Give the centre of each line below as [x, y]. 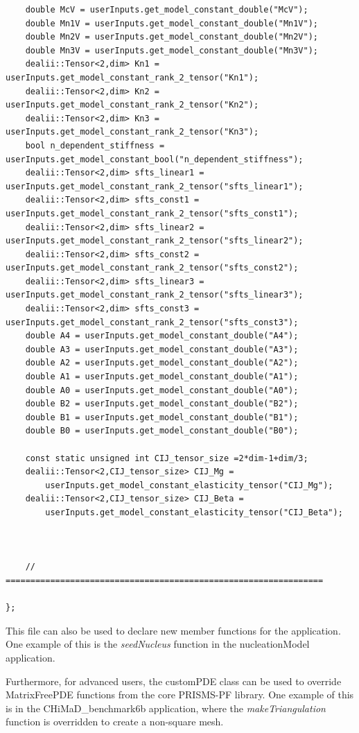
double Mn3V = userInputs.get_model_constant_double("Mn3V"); [172, 50]
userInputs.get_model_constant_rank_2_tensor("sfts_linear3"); [155, 295]
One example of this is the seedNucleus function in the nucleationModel [158, 644]
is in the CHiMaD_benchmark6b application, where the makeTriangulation [166, 708]
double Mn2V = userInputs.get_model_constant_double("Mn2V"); [172, 37]
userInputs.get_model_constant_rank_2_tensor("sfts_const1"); [152, 213]
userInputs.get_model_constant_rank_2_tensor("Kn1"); [132, 77]
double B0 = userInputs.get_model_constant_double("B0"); [162, 431]
